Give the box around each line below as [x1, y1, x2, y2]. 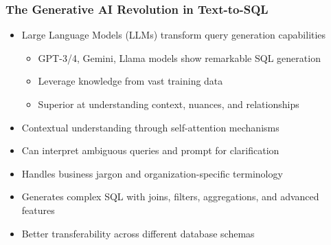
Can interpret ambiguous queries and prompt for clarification [21, 143, 279, 158]
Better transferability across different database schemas [21, 226, 255, 240]
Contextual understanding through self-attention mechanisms [21, 120, 279, 134]
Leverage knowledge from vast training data [38, 74, 223, 88]
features [21, 202, 55, 217]
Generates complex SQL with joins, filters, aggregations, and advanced [21, 189, 319, 204]
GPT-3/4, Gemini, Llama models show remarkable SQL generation [38, 50, 321, 65]
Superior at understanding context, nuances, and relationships [38, 97, 299, 111]
